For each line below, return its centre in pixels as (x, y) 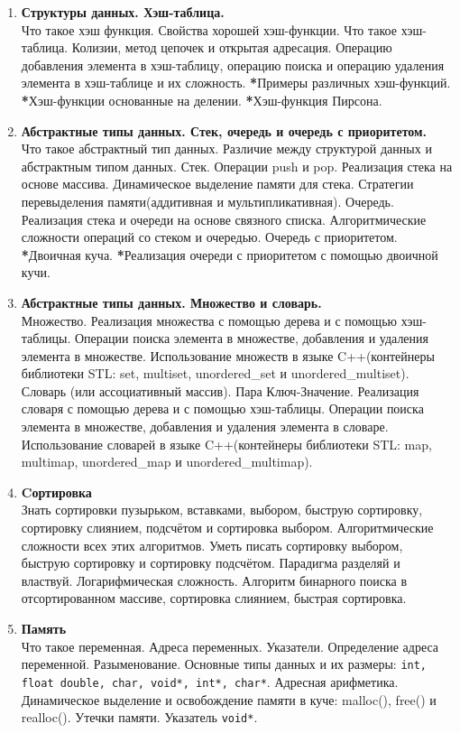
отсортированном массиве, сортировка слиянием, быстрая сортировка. (214, 598)
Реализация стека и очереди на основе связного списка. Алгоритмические (224, 219)
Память (44, 628)
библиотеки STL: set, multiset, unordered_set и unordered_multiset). (215, 373)
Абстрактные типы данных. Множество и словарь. (171, 302)
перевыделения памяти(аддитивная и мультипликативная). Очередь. (207, 201)
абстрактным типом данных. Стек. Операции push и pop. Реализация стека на (237, 166)
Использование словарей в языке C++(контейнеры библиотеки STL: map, (226, 444)
